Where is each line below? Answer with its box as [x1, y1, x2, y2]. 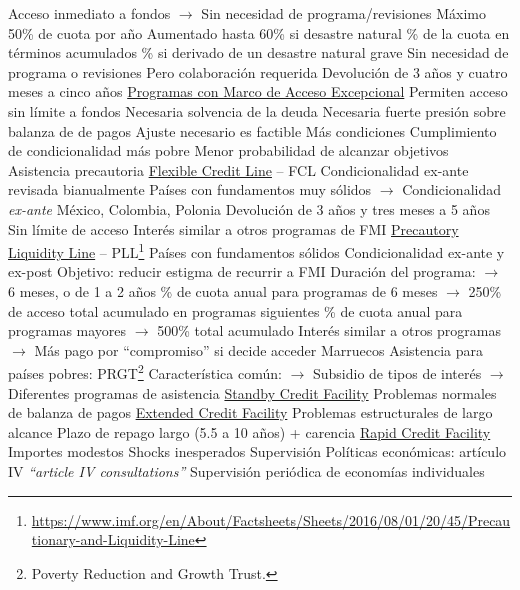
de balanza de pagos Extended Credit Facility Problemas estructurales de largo [8, 402, 493, 423]
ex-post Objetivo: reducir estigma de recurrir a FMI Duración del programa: [8, 261, 476, 282]
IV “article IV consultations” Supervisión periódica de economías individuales [8, 460, 485, 481]
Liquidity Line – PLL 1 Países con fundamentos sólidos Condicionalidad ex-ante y [8, 239, 505, 262]
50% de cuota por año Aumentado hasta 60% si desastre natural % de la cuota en [8, 22, 510, 43]
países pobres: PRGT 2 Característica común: [8, 360, 282, 383]
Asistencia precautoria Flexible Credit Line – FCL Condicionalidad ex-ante [8, 159, 469, 180]
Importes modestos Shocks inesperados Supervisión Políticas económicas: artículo [8, 441, 507, 462]
